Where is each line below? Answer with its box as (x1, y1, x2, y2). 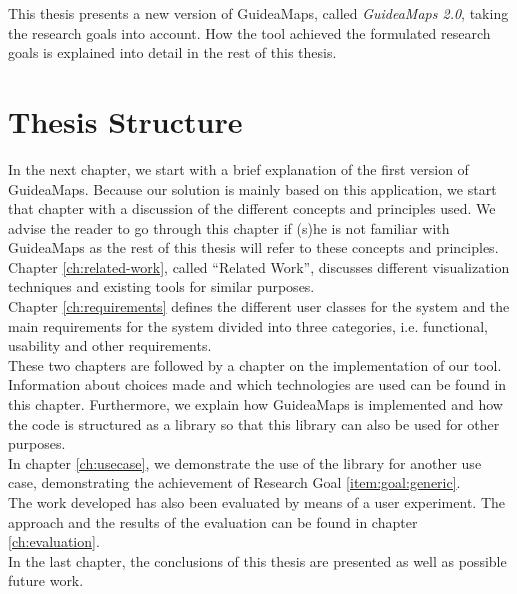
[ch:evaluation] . (8, 531, 100, 552)
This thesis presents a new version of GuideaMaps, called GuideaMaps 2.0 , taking (8, 3, 509, 23)
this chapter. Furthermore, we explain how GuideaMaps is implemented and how (8, 394, 503, 415)
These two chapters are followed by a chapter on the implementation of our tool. (8, 354, 502, 375)
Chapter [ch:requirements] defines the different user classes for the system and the (8, 296, 510, 317)
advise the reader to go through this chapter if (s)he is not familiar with (8, 217, 450, 238)
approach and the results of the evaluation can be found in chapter (8, 511, 418, 532)
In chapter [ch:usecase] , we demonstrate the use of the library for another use (8, 452, 482, 473)
